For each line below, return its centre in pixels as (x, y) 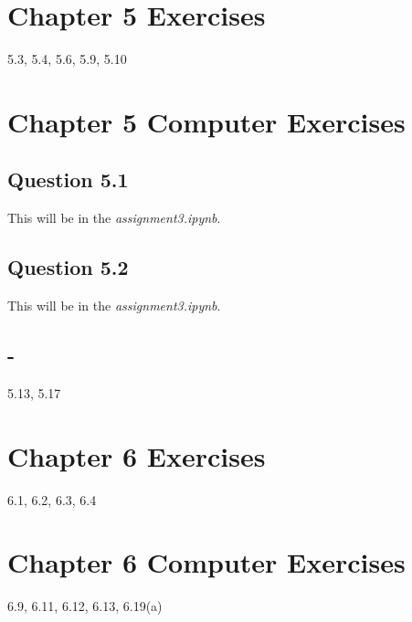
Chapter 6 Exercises (137, 455)
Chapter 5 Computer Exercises (206, 121)
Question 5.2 (68, 267)
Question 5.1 (68, 179)
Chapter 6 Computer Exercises (206, 562)
